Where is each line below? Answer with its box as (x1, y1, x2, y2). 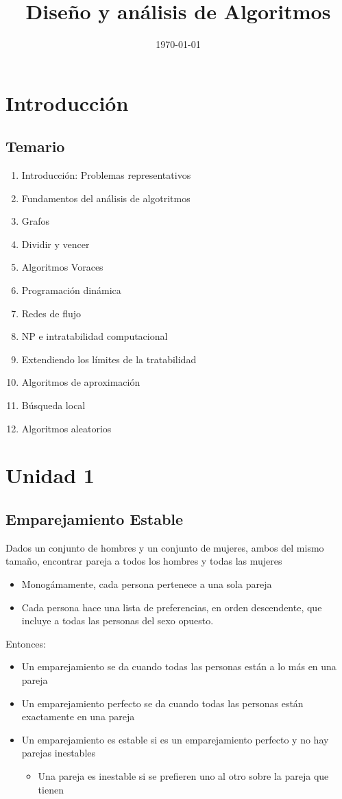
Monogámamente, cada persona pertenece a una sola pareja (21, 577, 272, 591)
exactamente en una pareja (21, 709, 135, 724)
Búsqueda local (21, 398, 86, 413)
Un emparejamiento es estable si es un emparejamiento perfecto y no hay (21, 732, 329, 746)
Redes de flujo (21, 306, 82, 320)
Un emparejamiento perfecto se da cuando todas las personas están (21, 696, 304, 710)
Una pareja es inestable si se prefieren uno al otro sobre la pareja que (38, 768, 329, 783)
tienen (38, 782, 64, 796)
